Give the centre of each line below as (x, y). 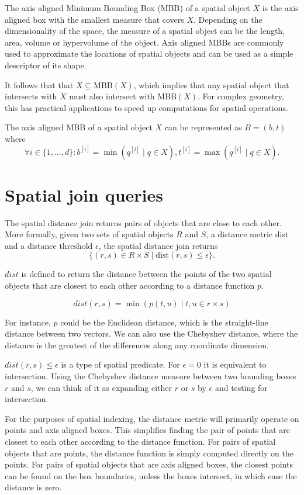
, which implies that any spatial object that (211, 84)
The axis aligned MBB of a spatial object (79, 127)
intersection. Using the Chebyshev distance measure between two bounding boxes (151, 376)
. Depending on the (228, 19)
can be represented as (203, 127)
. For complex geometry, (241, 96)
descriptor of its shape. (46, 65)
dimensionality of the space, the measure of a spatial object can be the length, (145, 31)
